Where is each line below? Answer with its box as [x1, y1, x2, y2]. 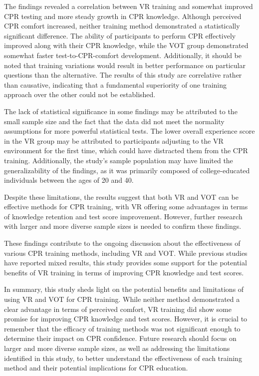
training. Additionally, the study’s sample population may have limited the [4, 155, 233, 165]
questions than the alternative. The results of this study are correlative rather [4, 70, 242, 80]
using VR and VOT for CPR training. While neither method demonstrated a [4, 294, 240, 304]
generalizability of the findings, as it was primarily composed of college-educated [4, 165, 250, 175]
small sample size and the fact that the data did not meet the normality [4, 116, 225, 126]
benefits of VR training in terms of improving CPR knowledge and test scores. [4, 267, 244, 277]
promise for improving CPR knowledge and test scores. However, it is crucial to [4, 313, 248, 324]
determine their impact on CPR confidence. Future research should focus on [4, 333, 237, 343]
